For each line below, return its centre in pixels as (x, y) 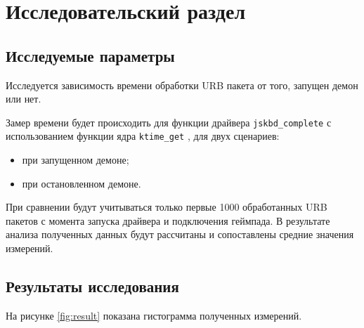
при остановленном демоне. (82, 183)
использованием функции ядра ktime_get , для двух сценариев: (143, 136)
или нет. (24, 99)
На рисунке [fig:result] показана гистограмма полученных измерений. (154, 315)
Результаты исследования (92, 286)
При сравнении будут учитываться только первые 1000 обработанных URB (167, 207)
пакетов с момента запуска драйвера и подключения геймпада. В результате (168, 220)
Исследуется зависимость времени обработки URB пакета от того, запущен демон (182, 85)
